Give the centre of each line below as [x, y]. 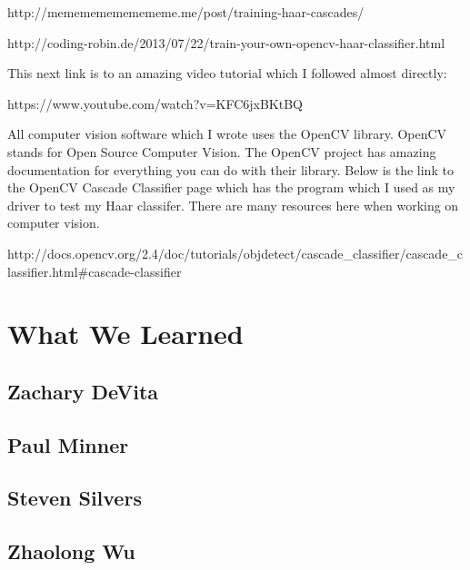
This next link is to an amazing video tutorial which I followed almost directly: [227, 73]
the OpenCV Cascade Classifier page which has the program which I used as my [231, 187]
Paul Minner [68, 444]
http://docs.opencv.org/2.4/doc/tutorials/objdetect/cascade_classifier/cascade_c [235, 253]
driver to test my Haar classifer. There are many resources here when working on [233, 205]
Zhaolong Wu [71, 551]
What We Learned [125, 334]
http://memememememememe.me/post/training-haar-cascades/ [186, 12]
